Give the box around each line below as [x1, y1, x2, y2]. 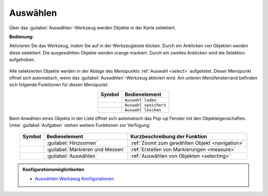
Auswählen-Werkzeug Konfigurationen [35, 176, 114, 182]
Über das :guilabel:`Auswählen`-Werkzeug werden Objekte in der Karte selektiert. [9, 25, 176, 31]
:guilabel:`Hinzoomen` [46, 140, 98, 147]
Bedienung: [9, 34, 34, 40]
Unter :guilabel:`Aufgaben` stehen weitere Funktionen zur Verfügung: [9, 122, 151, 128]
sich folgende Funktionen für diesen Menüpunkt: [9, 82, 109, 88]
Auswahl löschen [125, 107, 161, 112]
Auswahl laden [125, 97, 156, 102]
